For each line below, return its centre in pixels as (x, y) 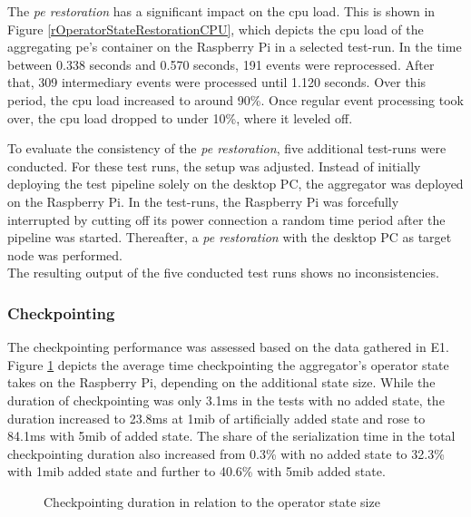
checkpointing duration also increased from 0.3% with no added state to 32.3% (226, 453)
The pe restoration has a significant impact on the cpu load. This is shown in (221, 11)
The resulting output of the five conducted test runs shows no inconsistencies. (223, 273)
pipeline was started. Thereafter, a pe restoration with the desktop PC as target (230, 237)
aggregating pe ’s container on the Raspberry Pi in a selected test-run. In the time (235, 47)
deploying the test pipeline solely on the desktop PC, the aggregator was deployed (235, 184)
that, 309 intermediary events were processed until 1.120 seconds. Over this (217, 82)
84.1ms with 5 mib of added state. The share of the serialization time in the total (231, 436)
